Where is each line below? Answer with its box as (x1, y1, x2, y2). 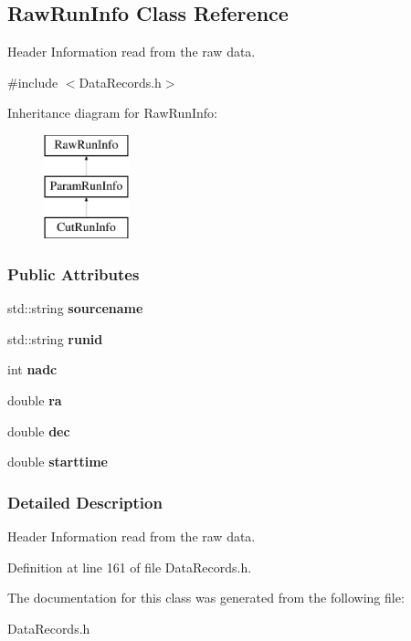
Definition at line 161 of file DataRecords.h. (7, 557, 252, 576)
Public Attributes (7, 262, 140, 285)
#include (7, 72, 58, 91)
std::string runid (7, 329, 103, 348)
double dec (7, 421, 70, 440)
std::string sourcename (7, 299, 143, 318)
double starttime (7, 452, 108, 471)
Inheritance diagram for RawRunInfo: (7, 103, 217, 122)
